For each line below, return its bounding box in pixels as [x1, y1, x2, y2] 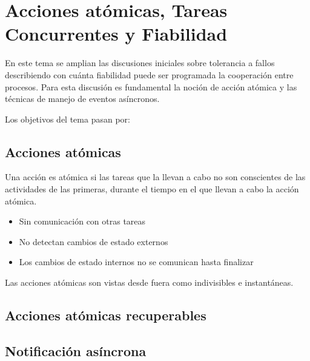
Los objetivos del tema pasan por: [5, 112, 130, 125]
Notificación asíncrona [5, 341, 147, 360]
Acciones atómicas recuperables [5, 306, 206, 325]
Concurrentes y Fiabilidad [5, 21, 228, 46]
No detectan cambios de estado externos [19, 235, 168, 248]
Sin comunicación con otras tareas [19, 215, 146, 228]
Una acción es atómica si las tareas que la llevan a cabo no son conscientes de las [5, 170, 306, 183]
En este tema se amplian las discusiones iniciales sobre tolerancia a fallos [5, 56, 275, 69]
